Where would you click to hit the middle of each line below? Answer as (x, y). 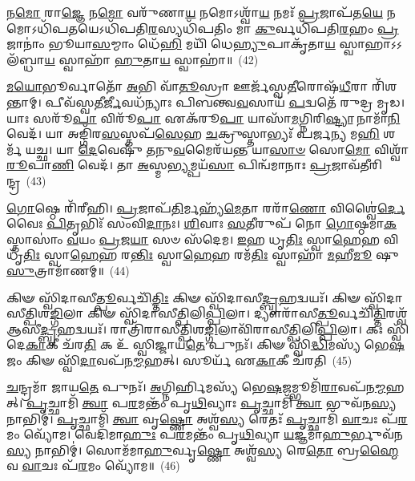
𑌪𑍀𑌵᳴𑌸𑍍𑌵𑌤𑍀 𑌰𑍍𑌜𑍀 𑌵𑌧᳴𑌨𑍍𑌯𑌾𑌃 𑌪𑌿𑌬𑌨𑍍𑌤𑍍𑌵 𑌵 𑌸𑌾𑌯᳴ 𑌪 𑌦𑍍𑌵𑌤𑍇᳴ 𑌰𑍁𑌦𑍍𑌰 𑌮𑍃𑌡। (225, 101)
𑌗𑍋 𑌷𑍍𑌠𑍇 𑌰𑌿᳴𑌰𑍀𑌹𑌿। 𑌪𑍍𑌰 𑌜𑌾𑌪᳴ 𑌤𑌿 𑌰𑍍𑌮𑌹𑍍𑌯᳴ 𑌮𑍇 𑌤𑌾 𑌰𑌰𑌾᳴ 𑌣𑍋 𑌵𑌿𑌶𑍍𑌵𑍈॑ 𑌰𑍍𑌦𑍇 (206, 207)
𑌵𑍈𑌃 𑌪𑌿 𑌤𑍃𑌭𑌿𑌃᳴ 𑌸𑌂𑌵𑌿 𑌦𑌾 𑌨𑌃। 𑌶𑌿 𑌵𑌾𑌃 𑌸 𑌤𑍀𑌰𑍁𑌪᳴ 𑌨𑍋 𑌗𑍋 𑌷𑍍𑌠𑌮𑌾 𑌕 (201, 223)
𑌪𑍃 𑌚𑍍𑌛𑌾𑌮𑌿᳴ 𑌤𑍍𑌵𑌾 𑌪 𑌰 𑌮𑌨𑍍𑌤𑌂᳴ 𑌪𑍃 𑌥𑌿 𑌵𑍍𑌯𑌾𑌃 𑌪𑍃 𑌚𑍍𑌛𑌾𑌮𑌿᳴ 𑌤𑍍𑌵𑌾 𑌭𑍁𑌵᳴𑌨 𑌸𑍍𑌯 (212, 403)
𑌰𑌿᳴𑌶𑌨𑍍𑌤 (385, 86)
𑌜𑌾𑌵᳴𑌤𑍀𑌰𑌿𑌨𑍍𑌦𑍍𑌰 (357, 165)
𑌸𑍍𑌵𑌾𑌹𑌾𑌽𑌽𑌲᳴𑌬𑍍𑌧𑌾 (371, 44)
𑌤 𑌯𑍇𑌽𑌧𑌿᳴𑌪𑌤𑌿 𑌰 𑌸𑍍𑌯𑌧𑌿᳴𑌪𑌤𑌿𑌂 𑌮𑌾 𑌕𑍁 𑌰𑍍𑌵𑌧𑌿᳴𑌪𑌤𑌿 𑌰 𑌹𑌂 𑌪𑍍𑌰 (234, 28)
